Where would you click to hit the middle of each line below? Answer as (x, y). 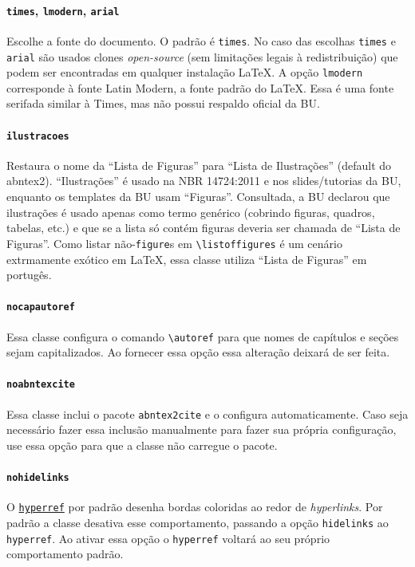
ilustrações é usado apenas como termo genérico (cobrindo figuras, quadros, (191, 212)
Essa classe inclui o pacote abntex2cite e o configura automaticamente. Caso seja (207, 413)
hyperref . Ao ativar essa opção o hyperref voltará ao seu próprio (168, 538)
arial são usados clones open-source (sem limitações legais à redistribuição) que (202, 56)
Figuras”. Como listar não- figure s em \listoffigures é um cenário (174, 243)
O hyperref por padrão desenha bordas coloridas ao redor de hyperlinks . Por (195, 507)
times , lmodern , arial (63, 10)
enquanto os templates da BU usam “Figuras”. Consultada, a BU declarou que (198, 197)
